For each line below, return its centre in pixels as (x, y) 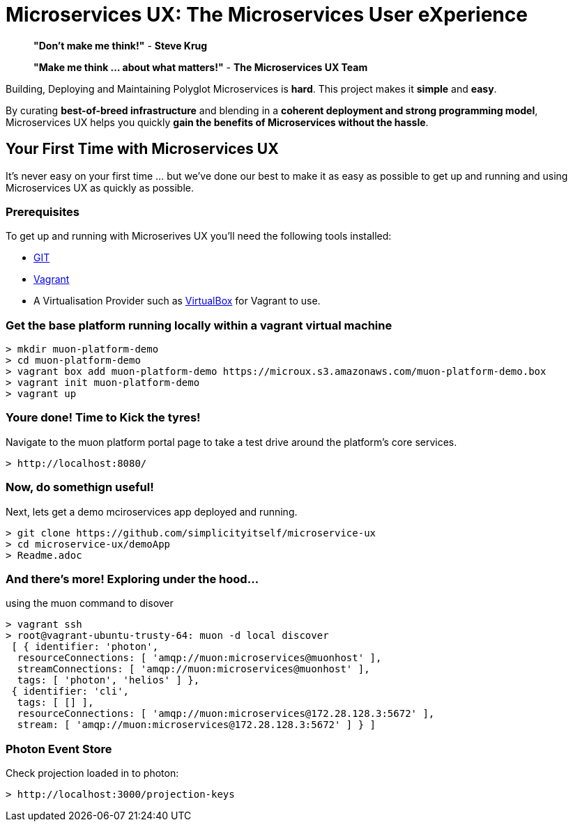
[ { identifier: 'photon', (85, 647)
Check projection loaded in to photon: (92, 773)
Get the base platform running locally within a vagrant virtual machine (199, 325)
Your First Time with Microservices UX (142, 149)
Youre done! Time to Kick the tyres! (103, 418)
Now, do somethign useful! (80, 487)
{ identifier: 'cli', (70, 691)
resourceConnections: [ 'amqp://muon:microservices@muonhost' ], (199, 658)
